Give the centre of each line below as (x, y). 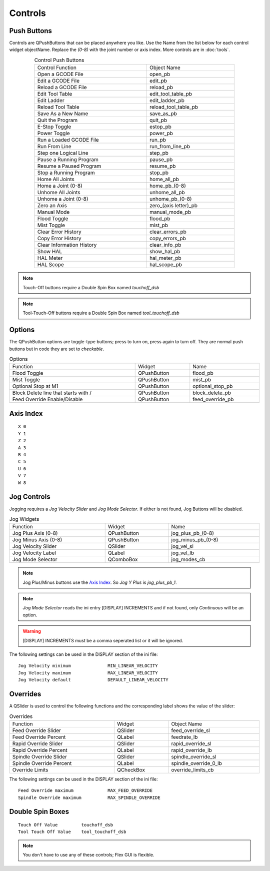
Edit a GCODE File (58, 81)
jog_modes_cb (188, 559)
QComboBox (123, 559)
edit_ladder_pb (167, 101)
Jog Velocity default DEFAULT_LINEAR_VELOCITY (93, 680)
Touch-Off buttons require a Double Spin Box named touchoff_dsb (91, 287)
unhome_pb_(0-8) (170, 199)
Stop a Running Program (66, 173)
